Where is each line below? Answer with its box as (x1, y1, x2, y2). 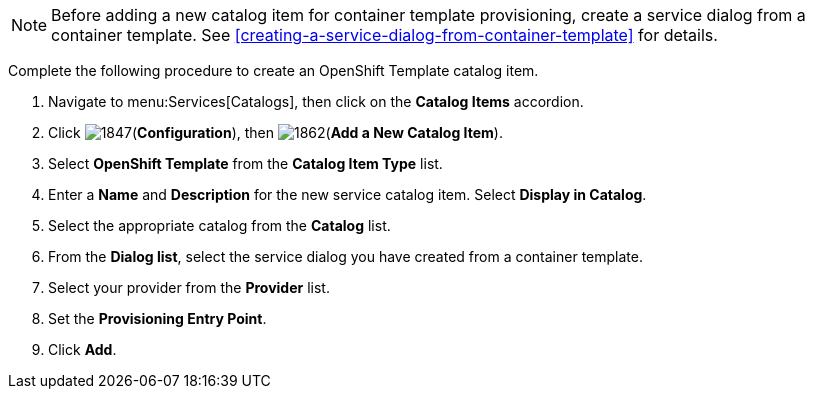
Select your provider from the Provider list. (48, 279, 330, 296)
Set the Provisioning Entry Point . (48, 310, 267, 327)
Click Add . (48, 341, 117, 358)
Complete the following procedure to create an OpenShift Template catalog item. (8, 62, 539, 79)
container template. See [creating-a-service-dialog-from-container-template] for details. (51, 25, 718, 45)
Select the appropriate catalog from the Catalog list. (48, 217, 391, 234)
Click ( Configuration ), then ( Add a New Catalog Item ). (48, 124, 503, 141)
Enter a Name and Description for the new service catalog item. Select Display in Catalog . (48, 186, 647, 203)
